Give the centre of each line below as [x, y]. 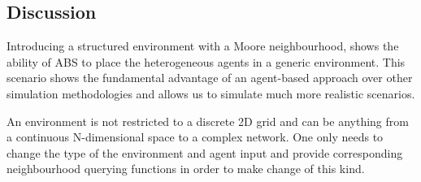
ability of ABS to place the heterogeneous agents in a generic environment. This [206, 61]
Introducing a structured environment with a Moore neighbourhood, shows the [203, 46]
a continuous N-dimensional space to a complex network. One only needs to [195, 137]
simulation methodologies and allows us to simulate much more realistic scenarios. [211, 93]
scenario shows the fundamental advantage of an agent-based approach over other [210, 78]
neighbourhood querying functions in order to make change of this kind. [186, 169]
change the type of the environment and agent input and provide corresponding [205, 152]
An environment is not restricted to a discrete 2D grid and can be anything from [208, 121]
